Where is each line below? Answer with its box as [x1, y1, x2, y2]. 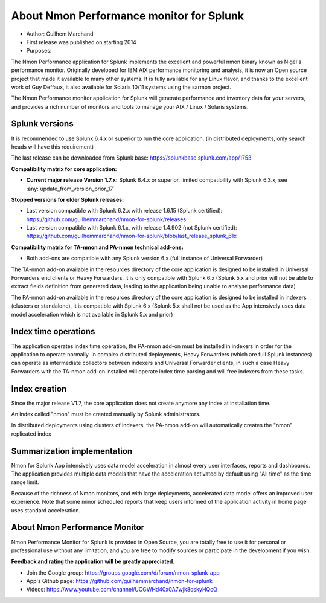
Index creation [11, 384, 67, 394]
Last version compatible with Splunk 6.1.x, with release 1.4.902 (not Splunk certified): [26, 224, 238, 231]
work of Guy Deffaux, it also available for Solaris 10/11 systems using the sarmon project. [11, 83, 232, 91]
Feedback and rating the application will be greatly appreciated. [11, 558, 175, 565]
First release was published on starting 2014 [26, 38, 137, 45]
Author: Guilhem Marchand [26, 30, 94, 37]
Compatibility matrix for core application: [11, 165, 117, 172]
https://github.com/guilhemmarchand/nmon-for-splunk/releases [26, 215, 187, 223]
